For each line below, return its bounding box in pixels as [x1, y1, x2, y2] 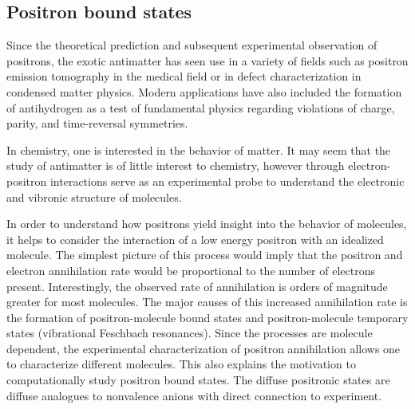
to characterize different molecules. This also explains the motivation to [6, 356, 356, 372]
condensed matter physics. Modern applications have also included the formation [6, 83, 402, 100]
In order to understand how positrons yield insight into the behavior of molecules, [6, 215, 407, 232]
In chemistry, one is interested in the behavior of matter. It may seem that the [6, 141, 391, 158]
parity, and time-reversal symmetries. [6, 115, 188, 132]
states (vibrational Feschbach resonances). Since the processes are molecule [6, 324, 373, 341]
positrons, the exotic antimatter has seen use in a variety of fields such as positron [6, 52, 409, 69]
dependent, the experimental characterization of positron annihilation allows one [6, 340, 401, 356]
